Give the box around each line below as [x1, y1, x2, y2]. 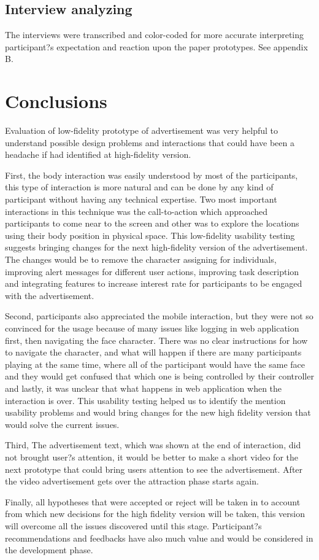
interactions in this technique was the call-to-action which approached [5, 204, 268, 217]
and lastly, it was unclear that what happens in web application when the [5, 381, 282, 394]
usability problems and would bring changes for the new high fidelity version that [5, 406, 311, 419]
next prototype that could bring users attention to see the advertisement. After [5, 462, 303, 475]
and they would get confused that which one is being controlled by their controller [5, 370, 314, 383]
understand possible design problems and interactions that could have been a [5, 136, 294, 149]
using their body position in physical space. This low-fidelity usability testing [5, 228, 295, 241]
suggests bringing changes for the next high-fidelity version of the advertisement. [5, 241, 308, 254]
